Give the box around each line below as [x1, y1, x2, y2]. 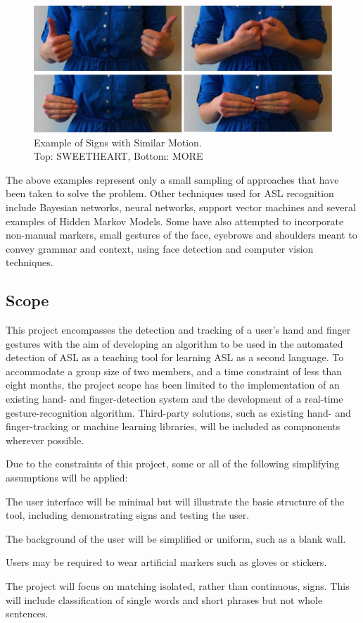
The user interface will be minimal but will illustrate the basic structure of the [6, 493, 345, 508]
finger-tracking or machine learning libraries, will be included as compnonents [6, 419, 340, 434]
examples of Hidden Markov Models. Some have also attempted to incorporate [6, 213, 344, 228]
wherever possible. [6, 432, 84, 447]
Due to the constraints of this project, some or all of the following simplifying [6, 456, 340, 471]
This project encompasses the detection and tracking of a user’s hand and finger [6, 322, 351, 337]
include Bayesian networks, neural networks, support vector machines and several [6, 199, 356, 214]
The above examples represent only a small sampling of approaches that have [6, 172, 339, 187]
